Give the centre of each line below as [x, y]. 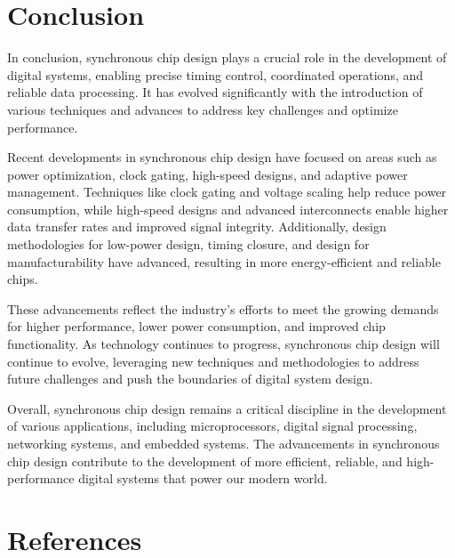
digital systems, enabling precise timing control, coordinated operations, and [216, 74]
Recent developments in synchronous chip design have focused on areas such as [222, 157]
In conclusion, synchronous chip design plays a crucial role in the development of [227, 57]
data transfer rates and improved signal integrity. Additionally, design [197, 226]
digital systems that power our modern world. [203, 478]
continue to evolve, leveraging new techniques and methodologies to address [213, 361]
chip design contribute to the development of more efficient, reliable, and [205, 461]
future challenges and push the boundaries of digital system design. [190, 379]
